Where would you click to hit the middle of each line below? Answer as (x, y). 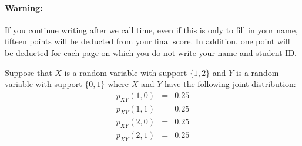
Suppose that (28, 72)
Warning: (24, 7)
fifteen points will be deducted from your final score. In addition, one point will (147, 41)
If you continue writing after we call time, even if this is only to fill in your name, (151, 29)
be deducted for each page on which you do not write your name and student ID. (151, 52)
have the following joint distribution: (230, 84)
